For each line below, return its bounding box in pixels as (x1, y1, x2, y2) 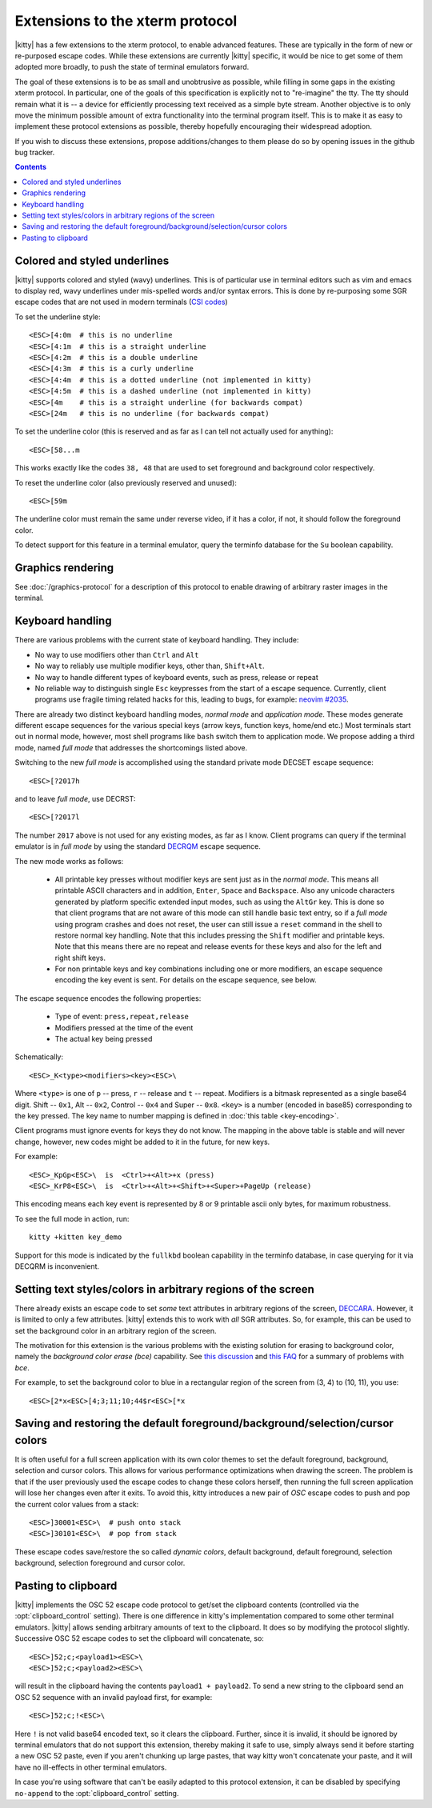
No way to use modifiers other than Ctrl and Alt (34, 650, 199, 659)
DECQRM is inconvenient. (14, 1261, 100, 1271)
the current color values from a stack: (14, 1499, 139, 1509)
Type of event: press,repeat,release (54, 1012, 190, 1022)
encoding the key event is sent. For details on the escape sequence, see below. (54, 975, 317, 985)
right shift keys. (54, 953, 106, 962)
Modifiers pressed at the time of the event (54, 1022, 194, 1032)
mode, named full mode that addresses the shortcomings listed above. (14, 742, 248, 752)
